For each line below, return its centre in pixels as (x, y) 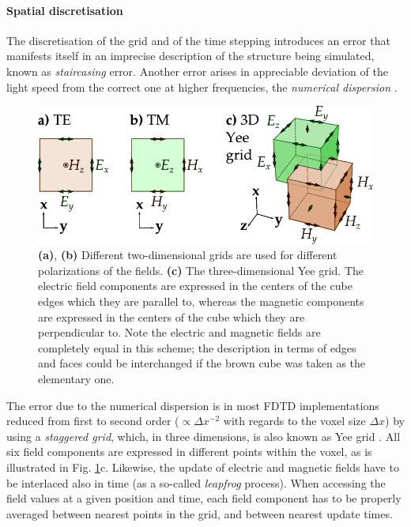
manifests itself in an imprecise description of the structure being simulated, (190, 56)
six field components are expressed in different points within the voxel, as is (189, 452)
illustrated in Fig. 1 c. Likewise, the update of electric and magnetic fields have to (203, 467)
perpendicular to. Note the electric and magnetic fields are (179, 332)
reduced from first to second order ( (93, 421)
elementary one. (76, 379)
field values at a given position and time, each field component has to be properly (204, 498)
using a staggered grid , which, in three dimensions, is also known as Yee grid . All (204, 436)
